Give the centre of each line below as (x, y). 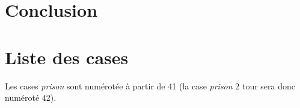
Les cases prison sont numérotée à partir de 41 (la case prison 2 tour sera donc (150, 85)
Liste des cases (67, 57)
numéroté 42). (31, 97)
